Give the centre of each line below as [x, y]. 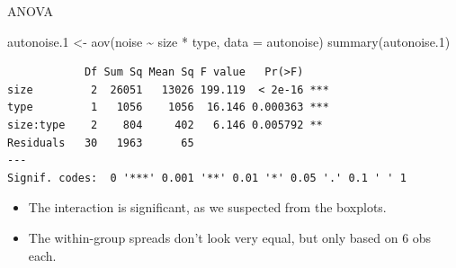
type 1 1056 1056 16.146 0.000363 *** [168, 107]
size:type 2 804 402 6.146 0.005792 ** [165, 125]
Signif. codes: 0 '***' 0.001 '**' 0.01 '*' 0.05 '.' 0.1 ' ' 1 [207, 178]
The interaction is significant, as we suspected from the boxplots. [207, 207]
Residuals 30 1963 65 [101, 143]
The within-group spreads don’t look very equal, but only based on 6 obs [230, 237]
